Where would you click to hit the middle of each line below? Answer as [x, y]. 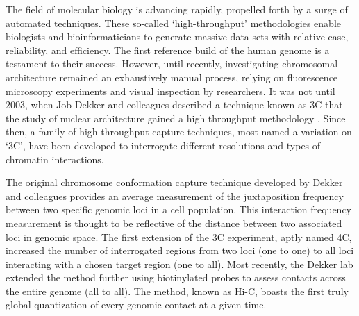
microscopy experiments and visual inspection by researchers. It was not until [170, 91]
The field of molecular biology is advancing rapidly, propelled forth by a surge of [177, 9]
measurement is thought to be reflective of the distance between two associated [174, 223]
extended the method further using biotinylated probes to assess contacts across [176, 277]
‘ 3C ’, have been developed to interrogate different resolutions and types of [163, 145]
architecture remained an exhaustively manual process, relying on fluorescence [172, 77]
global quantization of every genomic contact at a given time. [136, 305]
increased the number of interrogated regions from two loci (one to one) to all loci [180, 250]
